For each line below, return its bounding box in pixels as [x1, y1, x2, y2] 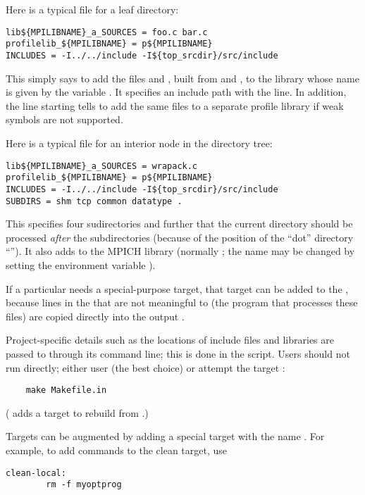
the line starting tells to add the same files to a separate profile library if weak [6, 98, 344, 113]
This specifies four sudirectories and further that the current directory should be [6, 216, 353, 231]
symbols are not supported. [6, 112, 123, 127]
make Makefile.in [25, 385, 107, 396]
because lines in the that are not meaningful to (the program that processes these [6, 295, 358, 310]
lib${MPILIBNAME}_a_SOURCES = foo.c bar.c [6, 27, 208, 37]
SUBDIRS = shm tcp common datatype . [6, 196, 182, 206]
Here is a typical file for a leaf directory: [6, 2, 179, 16]
